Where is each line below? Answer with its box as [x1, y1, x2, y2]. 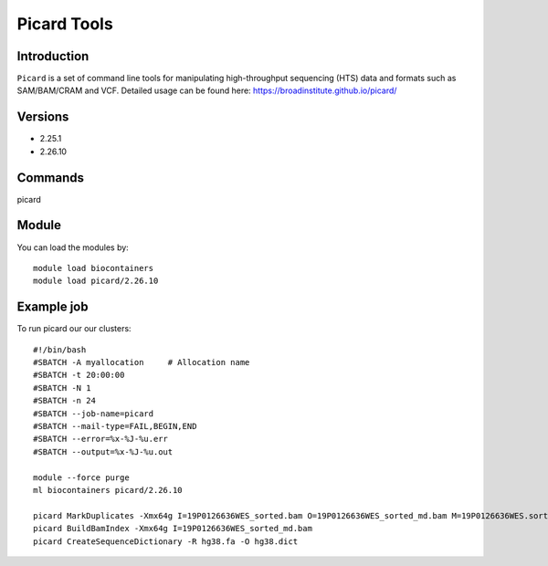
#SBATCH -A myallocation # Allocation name [33, 357, 250, 368]
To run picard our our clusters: [16, 323, 132, 334]
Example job [16, 299, 89, 315]
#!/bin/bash [33, 344, 87, 355]
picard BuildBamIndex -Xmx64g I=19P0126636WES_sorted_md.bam [33, 523, 312, 534]
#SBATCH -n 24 [33, 395, 96, 406]
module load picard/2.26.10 [33, 276, 159, 287]
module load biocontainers [33, 263, 154, 273]
